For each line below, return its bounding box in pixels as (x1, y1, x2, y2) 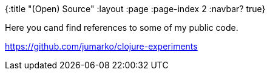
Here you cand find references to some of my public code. (5, 22, 238, 33)
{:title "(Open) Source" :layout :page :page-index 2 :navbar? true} (5, 4, 266, 14)
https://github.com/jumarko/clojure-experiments (5, 41, 198, 51)
